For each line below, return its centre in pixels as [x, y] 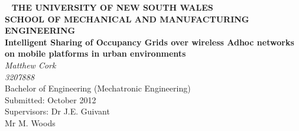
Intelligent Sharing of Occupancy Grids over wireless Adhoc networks [149, 42]
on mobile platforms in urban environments [95, 53]
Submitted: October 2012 [51, 99]
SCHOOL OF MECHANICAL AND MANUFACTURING [127, 19]
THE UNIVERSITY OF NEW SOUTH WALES [112, 7]
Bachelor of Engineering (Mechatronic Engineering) [98, 88]
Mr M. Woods [30, 122]
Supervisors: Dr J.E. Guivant [57, 111]
